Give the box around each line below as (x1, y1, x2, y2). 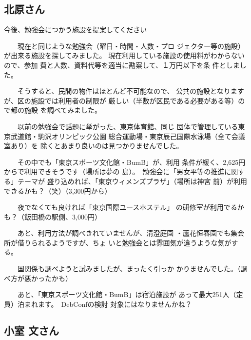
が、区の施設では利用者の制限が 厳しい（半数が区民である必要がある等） (4, 95, 238, 105)
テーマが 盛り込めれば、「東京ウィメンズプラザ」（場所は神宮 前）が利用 (17, 176, 248, 186)
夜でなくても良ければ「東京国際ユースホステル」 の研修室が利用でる (17, 202, 237, 212)
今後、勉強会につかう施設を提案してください (4, 24, 147, 35)
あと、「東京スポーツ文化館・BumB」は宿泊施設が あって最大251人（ (17, 289, 236, 300)
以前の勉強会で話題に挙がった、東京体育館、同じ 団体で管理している (17, 121, 238, 131)
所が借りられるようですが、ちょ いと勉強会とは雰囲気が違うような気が (4, 237, 232, 247)
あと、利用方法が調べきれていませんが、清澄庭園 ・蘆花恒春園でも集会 (17, 228, 244, 238)
